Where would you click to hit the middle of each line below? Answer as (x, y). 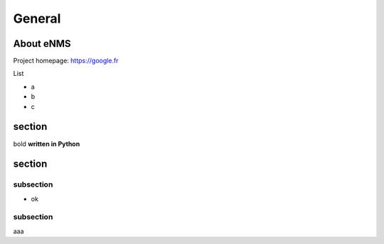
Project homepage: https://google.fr (66, 61)
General (37, 18)
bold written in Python (47, 144)
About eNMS (42, 44)
